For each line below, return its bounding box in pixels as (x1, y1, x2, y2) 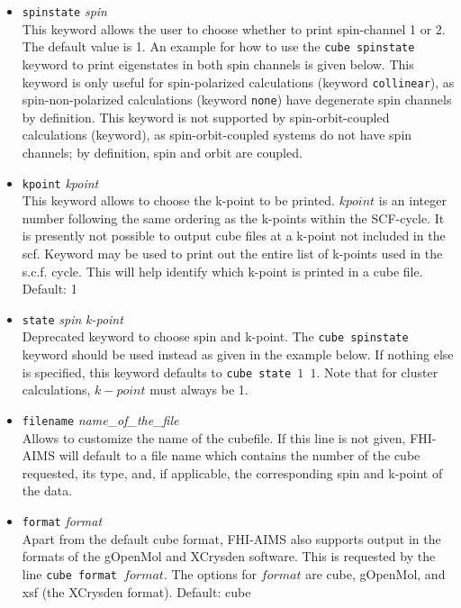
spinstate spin (22, 2, 107, 20)
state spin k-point (22, 309, 123, 328)
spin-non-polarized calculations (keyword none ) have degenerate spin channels (22, 90, 452, 109)
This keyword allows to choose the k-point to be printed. (22, 191, 335, 210)
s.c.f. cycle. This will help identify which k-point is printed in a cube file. (22, 261, 423, 280)
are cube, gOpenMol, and (305, 564, 446, 583)
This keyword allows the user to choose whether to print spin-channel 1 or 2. (22, 19, 446, 38)
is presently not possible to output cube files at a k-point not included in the (22, 226, 446, 245)
